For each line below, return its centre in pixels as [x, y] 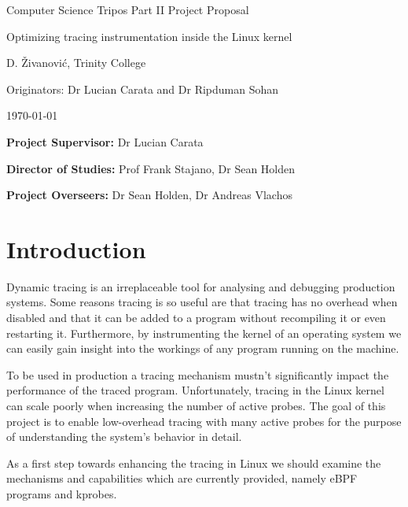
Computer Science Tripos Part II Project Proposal [128, 9]
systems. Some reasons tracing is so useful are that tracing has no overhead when [202, 302]
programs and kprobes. [62, 494]
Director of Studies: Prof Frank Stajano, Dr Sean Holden [151, 168]
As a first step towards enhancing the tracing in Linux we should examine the [194, 463]
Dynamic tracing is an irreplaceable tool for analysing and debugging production [201, 286]
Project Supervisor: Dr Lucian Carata [105, 141]
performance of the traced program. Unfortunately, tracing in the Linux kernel [195, 390]
